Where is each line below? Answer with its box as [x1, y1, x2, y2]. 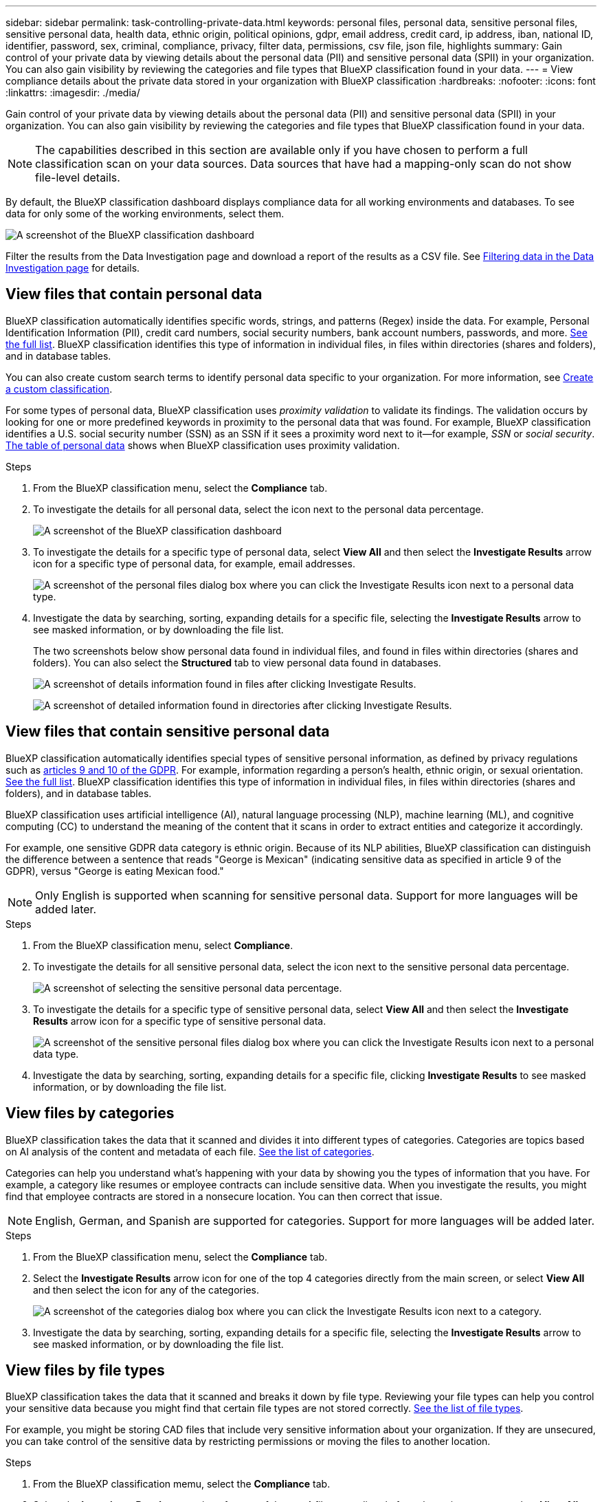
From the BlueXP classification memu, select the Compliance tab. [33, 1478, 331, 1490]
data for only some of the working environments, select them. [5, 208, 285, 219]
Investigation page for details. [5, 262, 140, 274]
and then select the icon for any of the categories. [33, 1283, 259, 1296]
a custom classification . [5, 382, 113, 395]
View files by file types [5, 1361, 165, 1379]
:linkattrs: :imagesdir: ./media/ [5, 87, 140, 98]
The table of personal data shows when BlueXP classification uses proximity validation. [5, 439, 400, 451]
